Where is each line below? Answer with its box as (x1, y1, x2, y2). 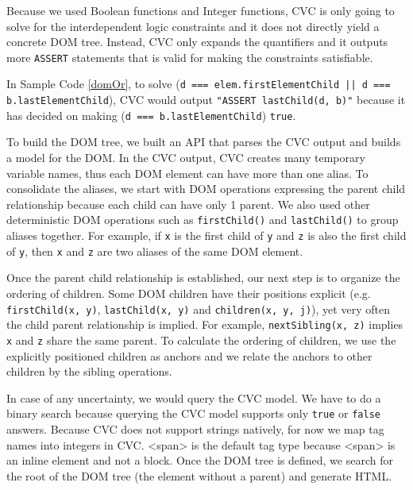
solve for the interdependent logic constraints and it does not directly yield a (6, 17, 380, 34)
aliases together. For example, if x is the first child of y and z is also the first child (6, 227, 407, 244)
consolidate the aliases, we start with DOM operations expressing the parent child (6, 180, 406, 197)
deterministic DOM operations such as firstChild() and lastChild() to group (6, 211, 399, 228)
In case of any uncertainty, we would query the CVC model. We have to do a (6, 389, 381, 406)
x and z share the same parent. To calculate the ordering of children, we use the (6, 331, 396, 348)
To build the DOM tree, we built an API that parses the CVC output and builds (6, 133, 401, 150)
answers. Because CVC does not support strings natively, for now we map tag (6, 420, 384, 437)
